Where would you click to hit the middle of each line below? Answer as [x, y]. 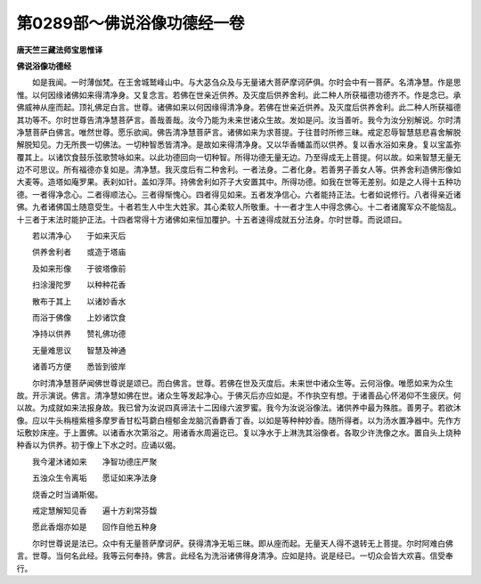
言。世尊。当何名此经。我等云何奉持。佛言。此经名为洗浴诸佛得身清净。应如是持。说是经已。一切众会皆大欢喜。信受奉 [235, 556]
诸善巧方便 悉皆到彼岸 [79, 367]
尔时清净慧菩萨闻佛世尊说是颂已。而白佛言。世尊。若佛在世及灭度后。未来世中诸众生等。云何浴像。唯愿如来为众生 [242, 383]
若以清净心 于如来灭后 [79, 236]
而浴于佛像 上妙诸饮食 [79, 317]
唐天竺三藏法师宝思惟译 [59, 50]
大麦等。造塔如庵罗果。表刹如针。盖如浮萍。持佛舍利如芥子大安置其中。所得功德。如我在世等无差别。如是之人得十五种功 [239, 182]
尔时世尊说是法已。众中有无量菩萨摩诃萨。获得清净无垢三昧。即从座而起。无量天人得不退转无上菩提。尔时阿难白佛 [242, 543]
